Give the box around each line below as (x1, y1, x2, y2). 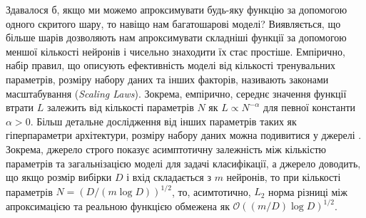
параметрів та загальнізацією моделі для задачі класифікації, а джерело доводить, (6, 155, 361, 170)
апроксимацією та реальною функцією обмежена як (6, 198, 230, 213)
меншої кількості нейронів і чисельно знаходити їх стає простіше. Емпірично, (6, 43, 345, 58)
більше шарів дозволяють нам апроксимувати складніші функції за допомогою (6, 30, 347, 45)
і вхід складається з (126, 170, 211, 185)
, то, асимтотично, (171, 184, 251, 199)
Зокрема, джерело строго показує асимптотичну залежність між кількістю (6, 141, 326, 156)
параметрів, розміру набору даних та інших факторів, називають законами (6, 71, 329, 86)
